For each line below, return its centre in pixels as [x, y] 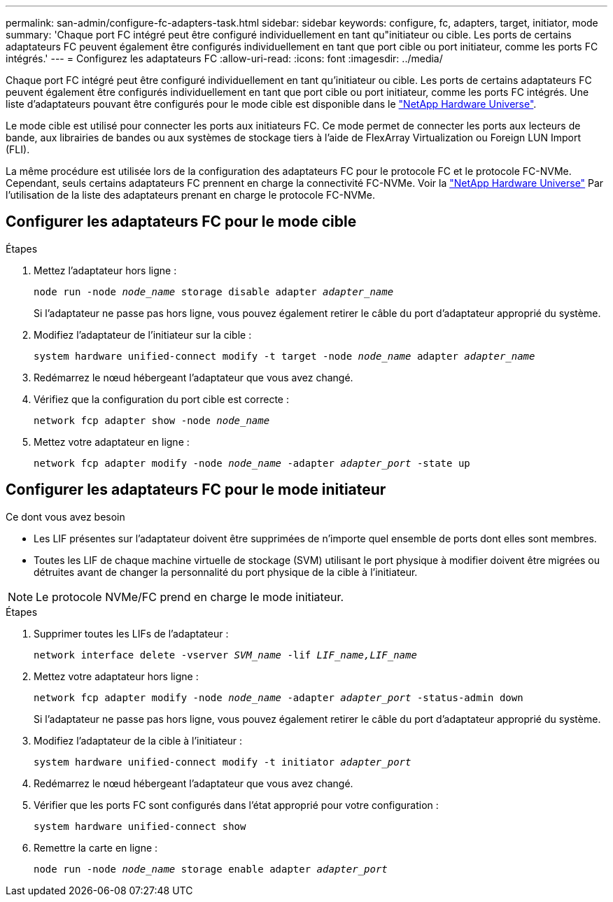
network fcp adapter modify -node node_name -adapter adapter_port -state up [252, 463]
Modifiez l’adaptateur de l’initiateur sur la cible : [143, 334]
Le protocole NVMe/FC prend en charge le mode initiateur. [190, 597]
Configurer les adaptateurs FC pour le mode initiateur [196, 490]
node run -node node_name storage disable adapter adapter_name [214, 291]
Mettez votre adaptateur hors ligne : [116, 676]
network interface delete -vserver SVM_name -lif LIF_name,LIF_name [225, 655]
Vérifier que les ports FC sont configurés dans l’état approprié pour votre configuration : [236, 805]
